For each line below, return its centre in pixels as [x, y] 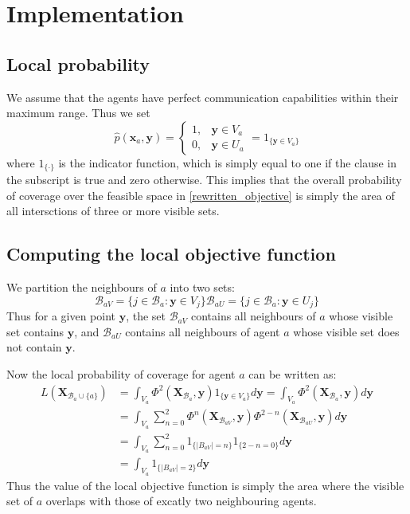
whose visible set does [346, 331]
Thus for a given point [61, 316]
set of [20, 501]
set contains [35, 331]
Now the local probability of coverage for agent [121, 374]
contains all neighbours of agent [203, 331]
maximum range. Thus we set [78, 113]
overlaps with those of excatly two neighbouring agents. [181, 501]
